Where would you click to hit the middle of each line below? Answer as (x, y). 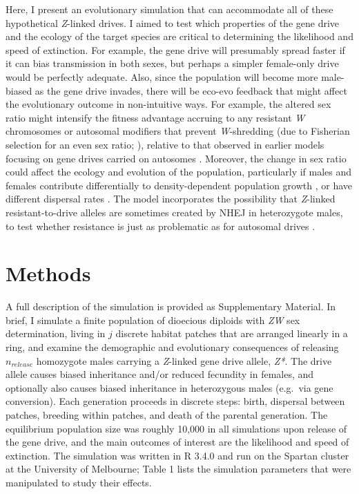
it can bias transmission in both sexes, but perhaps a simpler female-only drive (172, 63)
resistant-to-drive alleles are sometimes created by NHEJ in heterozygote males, (174, 212)
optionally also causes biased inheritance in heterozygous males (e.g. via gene (169, 387)
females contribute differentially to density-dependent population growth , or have (179, 185)
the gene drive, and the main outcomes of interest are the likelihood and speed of (177, 442)
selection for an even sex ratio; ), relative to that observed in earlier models (165, 144)
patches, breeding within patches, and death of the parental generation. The (167, 414)
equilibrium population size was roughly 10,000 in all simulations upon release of (176, 428)
